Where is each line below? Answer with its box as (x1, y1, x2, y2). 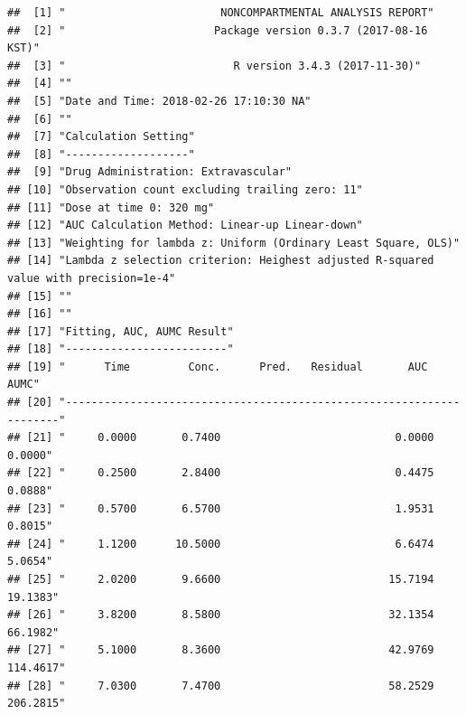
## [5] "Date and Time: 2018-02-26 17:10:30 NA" (7, 94, 312, 108)
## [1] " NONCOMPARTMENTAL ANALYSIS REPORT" (7, 6, 434, 19)
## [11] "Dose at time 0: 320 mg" (7, 201, 215, 214)
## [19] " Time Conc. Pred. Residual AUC (7, 360, 428, 373)
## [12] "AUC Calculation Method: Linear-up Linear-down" (7, 219, 363, 232)
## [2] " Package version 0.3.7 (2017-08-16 (7, 23, 428, 37)
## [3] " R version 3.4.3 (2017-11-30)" (7, 59, 422, 72)
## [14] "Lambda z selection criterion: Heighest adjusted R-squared (7, 254, 434, 268)
